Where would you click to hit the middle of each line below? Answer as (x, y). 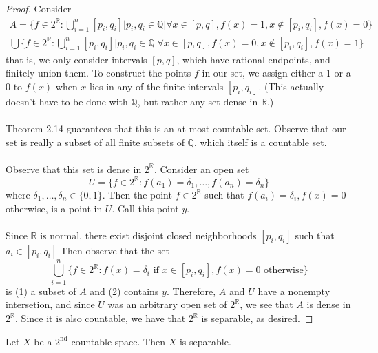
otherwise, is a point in (54, 208)
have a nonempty (294, 291)
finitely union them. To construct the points (98, 73)
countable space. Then (118, 341)
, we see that (266, 304)
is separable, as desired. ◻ (257, 318)
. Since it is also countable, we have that (101, 318)
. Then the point (137, 194)
